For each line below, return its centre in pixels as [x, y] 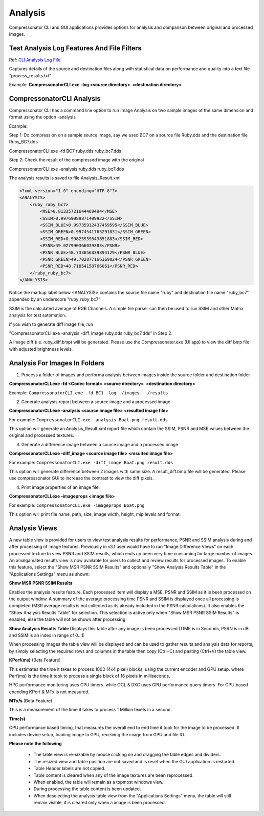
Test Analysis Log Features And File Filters [75, 48]
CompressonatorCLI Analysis [55, 99]
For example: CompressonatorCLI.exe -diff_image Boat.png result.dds [91, 462]
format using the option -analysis [42, 117]
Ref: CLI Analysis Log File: [35, 60]
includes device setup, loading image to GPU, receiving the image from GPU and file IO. [97, 734]
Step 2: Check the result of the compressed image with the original [77, 160]
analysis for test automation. [38, 315]
